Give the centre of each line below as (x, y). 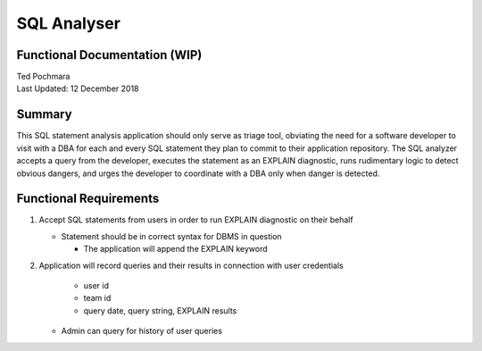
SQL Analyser (68, 23)
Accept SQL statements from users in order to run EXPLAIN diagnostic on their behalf (196, 220)
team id (97, 298)
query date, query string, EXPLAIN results (160, 310)
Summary (44, 115)
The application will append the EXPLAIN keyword (175, 249)
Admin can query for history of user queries (142, 331)
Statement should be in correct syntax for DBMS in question (171, 236)
